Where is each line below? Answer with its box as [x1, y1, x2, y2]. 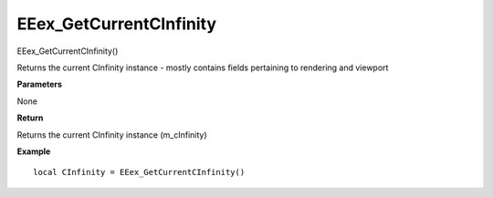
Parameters [16, 78, 63, 90]
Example [16, 146, 51, 157]
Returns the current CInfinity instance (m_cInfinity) [16, 129, 207, 140]
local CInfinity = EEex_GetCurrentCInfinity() [33, 167, 246, 178]
